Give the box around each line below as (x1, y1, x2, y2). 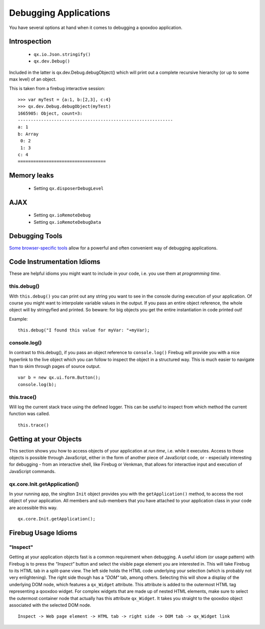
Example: (9, 316, 28, 322)
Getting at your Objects (9, 435, 82, 443)
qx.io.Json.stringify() (33, 52, 91, 57)
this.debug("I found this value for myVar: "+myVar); (18, 328, 150, 333)
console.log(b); (18, 382, 57, 387)
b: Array (18, 131, 39, 137)
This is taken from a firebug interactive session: (9, 85, 106, 91)
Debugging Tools (9, 232, 63, 240)
